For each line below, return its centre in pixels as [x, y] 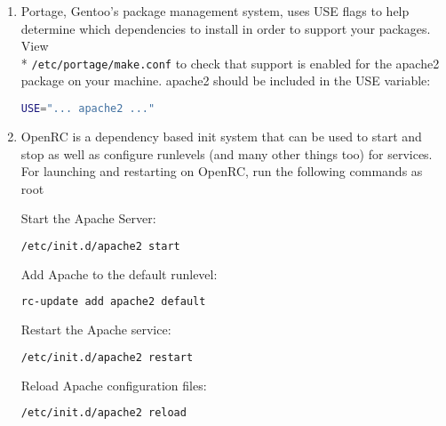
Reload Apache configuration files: [114, 385]
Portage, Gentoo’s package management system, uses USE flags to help [215, 11]
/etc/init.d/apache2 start [100, 246]
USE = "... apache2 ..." [88, 109]
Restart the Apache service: [96, 330]
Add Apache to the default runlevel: [119, 273]
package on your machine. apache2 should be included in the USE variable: [226, 80]
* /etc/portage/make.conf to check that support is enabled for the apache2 [230, 63]
